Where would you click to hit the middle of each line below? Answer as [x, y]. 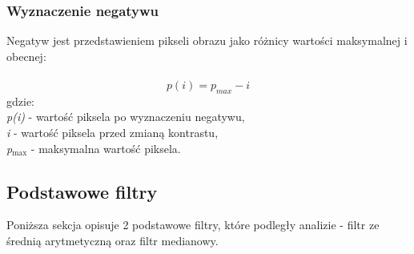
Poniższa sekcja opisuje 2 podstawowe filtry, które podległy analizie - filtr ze [193, 225]
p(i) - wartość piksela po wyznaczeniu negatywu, [126, 117]
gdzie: [20, 101]
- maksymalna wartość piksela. [106, 148]
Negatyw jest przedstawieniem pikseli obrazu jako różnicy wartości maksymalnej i [207, 40]
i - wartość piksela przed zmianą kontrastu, [113, 132]
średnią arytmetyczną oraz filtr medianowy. [113, 240]
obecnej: [26, 56]
